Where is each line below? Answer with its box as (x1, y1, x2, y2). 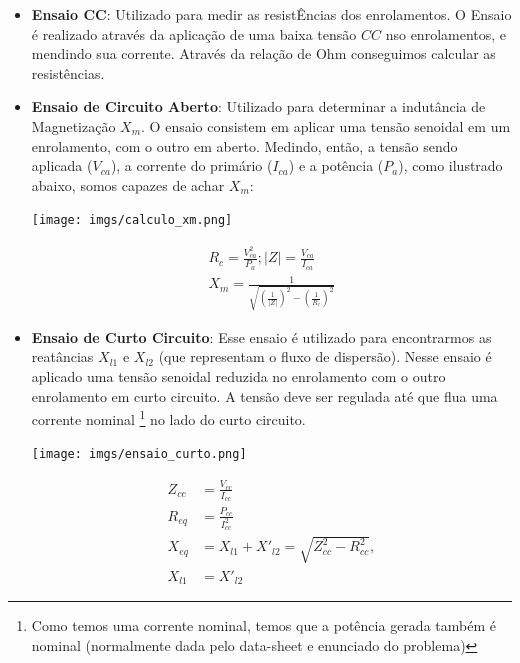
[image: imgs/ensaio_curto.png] (31, 447, 247, 462)
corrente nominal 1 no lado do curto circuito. (31, 406, 306, 429)
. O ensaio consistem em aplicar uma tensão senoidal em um (141, 115, 511, 136)
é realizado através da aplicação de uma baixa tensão (31, 23, 357, 44)
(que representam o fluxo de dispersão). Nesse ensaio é (158, 346, 492, 367)
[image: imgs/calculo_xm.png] (31, 213, 233, 228)
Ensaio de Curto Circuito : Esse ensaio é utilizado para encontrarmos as (31, 326, 492, 347)
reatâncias (31, 346, 94, 367)
